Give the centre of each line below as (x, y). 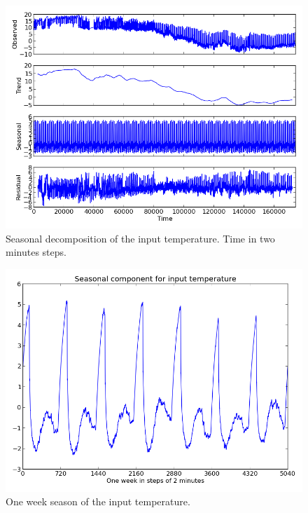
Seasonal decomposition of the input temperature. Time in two (140, 238)
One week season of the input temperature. (98, 501)
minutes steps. (36, 252)
